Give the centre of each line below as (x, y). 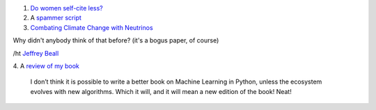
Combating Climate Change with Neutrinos (92, 27)
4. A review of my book (46, 65)
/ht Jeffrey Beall (36, 53)
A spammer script (56, 18)
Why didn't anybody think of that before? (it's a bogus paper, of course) (116, 40)
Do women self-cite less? (67, 8)
